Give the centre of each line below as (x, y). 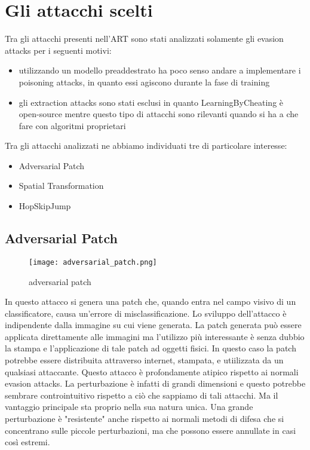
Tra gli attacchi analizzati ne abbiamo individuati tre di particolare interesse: (146, 146)
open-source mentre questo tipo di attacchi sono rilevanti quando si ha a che (159, 114)
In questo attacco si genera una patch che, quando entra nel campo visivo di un (151, 301)
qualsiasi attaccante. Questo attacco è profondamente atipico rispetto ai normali (152, 371)
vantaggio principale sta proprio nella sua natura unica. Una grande (129, 407)
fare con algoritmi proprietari (72, 125)
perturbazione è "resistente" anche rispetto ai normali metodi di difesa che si (145, 419)
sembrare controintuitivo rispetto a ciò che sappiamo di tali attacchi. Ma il (142, 395)
